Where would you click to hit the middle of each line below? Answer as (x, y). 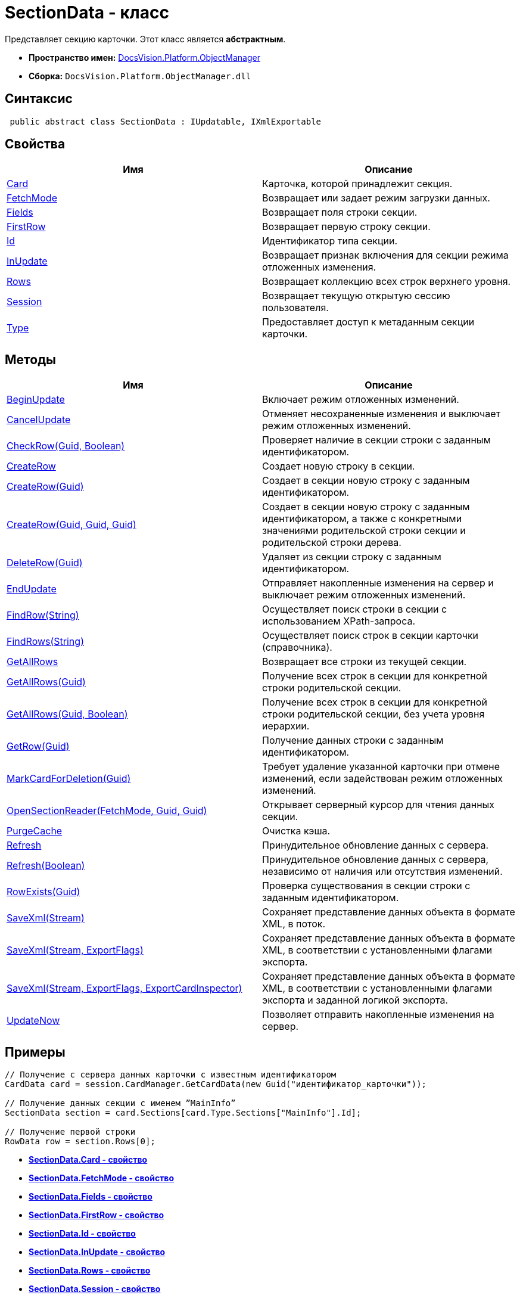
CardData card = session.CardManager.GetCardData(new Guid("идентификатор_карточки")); (216, 1084)
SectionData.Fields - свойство (91, 1197)
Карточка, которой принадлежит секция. (357, 184)
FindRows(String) (45, 642)
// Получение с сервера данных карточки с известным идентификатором (171, 1075)
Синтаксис (39, 99)
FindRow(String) (43, 615)
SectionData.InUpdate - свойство (97, 1252)
